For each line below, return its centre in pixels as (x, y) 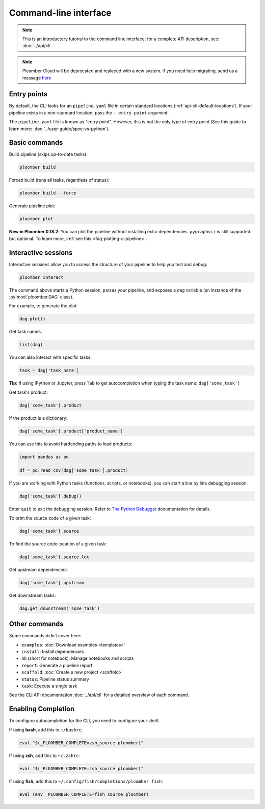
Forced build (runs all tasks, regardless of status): (59, 180)
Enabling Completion (42, 709)
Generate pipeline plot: (32, 206)
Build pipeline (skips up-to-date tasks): (48, 154)
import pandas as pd (44, 457)
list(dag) (31, 345)
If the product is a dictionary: (38, 418)
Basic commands (36, 143)
